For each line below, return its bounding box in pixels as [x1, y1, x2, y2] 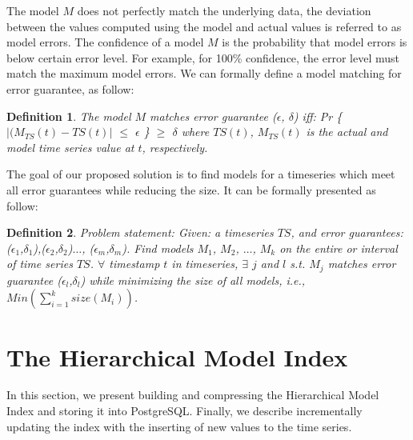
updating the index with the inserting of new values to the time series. [6, 418, 352, 434]
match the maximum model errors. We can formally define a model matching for [6, 65, 402, 82]
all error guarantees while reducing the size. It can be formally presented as [6, 181, 376, 198]
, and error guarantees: [291, 224, 403, 241]
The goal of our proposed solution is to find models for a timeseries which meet [6, 166, 395, 182]
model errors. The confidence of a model [6, 34, 204, 50]
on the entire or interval [279, 239, 398, 256]
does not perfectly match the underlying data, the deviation [77, 2, 371, 18]
